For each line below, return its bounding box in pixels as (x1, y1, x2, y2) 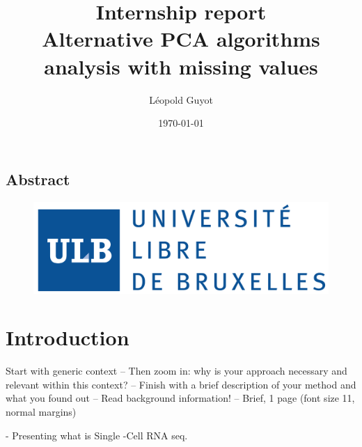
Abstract (6, 168, 70, 189)
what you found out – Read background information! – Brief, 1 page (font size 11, (6, 391, 355, 405)
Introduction (6, 323, 129, 352)
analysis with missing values (44, 52, 318, 80)
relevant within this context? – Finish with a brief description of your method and (6, 377, 356, 391)
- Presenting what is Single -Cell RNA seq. (6, 428, 188, 442)
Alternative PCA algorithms (42, 24, 320, 53)
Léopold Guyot (149, 92, 213, 107)
